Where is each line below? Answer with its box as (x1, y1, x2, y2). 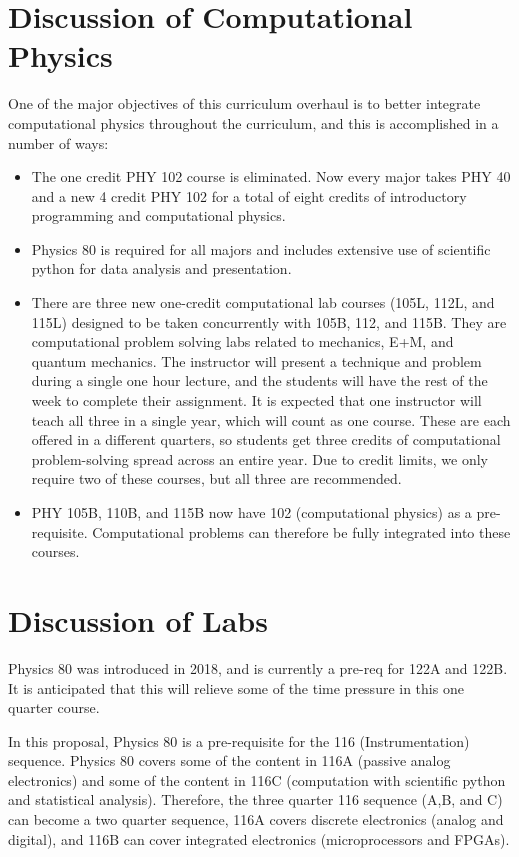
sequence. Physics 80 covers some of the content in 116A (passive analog (8, 750, 451, 771)
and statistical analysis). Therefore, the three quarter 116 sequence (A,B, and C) (8, 789, 503, 810)
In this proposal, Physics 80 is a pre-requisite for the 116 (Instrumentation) (8, 730, 470, 751)
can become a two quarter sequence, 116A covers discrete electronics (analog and (8, 809, 504, 830)
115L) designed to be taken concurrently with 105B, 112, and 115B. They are (31, 311, 507, 332)
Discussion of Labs (8, 599, 268, 640)
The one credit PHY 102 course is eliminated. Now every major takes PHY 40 (31, 166, 511, 187)
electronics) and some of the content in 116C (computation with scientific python (8, 769, 506, 790)
